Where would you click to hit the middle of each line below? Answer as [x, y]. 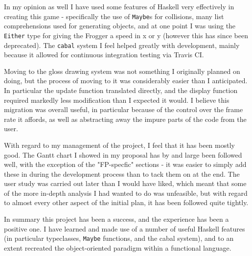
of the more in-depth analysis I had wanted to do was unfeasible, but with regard [126, 193]
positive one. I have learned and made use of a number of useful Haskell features [125, 228]
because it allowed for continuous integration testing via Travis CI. [104, 55]
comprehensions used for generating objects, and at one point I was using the [120, 26]
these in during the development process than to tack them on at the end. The [122, 174]
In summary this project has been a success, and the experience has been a [116, 219]
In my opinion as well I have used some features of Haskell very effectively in [119, 6]
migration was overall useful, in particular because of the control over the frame [124, 109]
